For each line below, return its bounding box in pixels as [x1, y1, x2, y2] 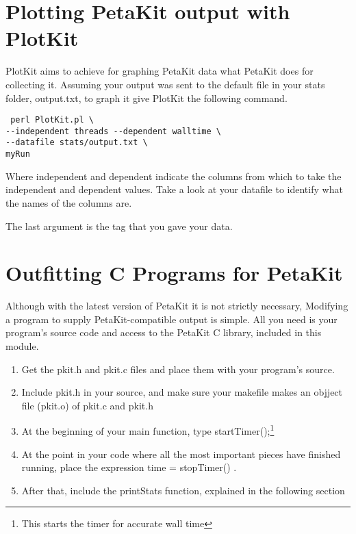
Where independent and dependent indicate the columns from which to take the [5, 168, 342, 183]
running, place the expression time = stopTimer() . [21, 460, 237, 474]
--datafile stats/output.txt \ [5, 138, 148, 148]
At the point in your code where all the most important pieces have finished [21, 446, 341, 461]
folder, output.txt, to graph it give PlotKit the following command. [5, 90, 288, 105]
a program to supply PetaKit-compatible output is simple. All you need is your [5, 311, 338, 326]
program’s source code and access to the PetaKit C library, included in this [5, 325, 322, 340]
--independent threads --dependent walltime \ [5, 126, 221, 136]
